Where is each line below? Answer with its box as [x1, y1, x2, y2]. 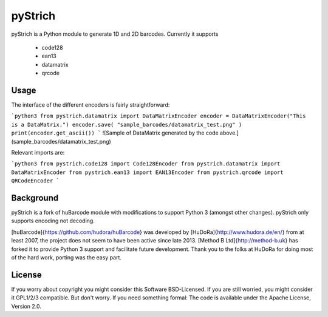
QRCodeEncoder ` [11, 178, 60, 184]
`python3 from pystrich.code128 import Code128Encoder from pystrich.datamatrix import [11, 161, 281, 167]
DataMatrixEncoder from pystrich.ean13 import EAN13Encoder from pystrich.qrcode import [11, 169, 284, 176]
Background [11, 193, 59, 203]
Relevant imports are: [11, 148, 65, 156]
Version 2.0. [11, 302, 42, 310]
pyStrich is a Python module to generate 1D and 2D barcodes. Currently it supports [11, 30, 219, 38]
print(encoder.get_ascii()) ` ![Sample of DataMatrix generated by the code [11, 129, 219, 136]
